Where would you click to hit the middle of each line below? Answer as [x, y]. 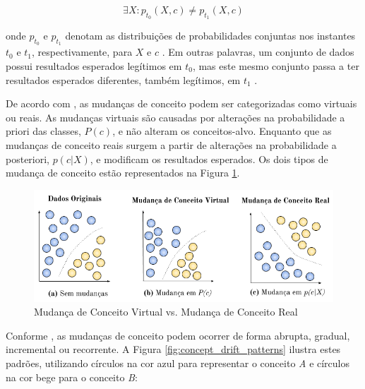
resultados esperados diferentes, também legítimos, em [123, 79]
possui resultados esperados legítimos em [94, 66]
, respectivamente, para [82, 52]
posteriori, [28, 158]
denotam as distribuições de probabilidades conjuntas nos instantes [210, 36]
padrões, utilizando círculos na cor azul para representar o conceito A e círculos [178, 363]
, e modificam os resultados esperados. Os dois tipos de [209, 158]
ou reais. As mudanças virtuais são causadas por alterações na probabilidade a [175, 117]
